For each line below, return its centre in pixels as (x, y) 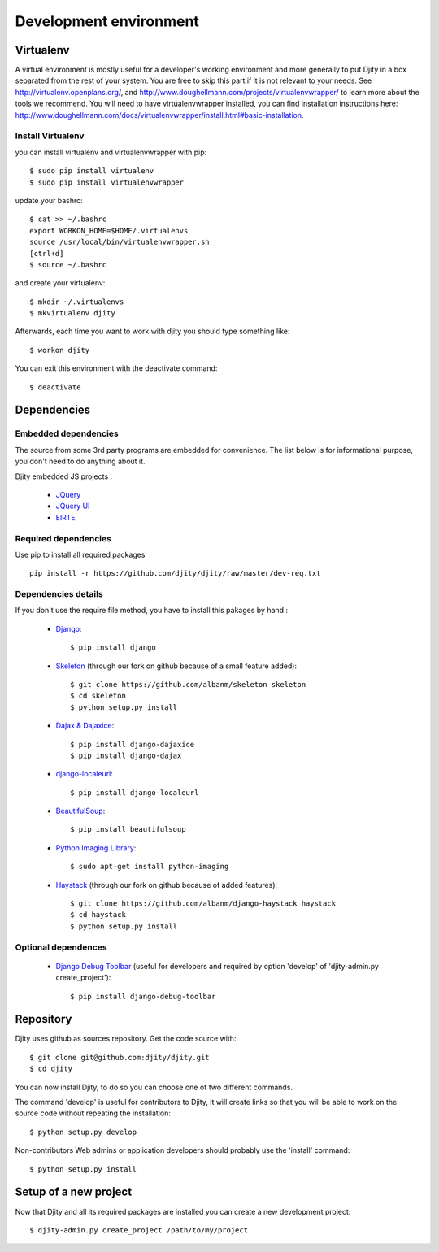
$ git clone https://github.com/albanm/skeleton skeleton (188, 684)
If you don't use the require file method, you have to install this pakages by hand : (152, 611)
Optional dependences (61, 947)
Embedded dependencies (67, 433)
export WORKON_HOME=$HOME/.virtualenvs (109, 230)
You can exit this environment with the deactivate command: (116, 368)
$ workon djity (60, 350)
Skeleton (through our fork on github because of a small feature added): (176, 666)
